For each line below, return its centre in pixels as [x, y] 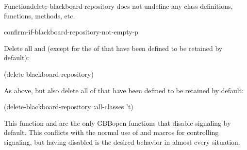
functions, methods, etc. [40, 15]
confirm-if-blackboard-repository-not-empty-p [71, 32]
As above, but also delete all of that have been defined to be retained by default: [124, 90]
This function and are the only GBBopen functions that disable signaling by [117, 123]
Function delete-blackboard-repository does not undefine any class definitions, [118, 6]
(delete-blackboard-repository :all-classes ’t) [69, 107]
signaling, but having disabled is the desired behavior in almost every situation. [122, 142]
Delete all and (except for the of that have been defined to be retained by [113, 48]
